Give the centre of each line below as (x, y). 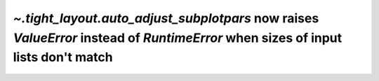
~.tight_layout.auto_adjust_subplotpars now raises (166, 18)
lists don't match (63, 58)
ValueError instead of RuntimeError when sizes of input (178, 38)
